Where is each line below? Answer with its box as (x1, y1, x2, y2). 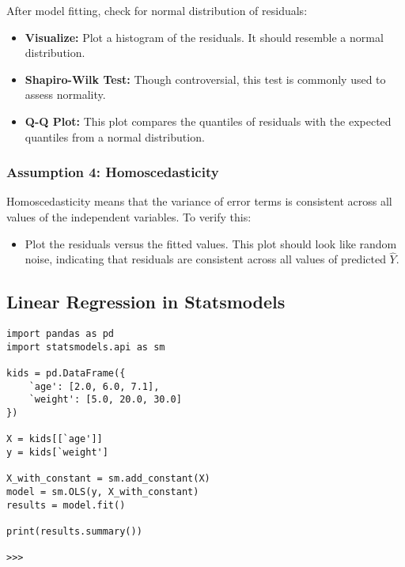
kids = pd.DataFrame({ (6, 368, 126, 380)
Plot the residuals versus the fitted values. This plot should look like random (25, 235, 397, 251)
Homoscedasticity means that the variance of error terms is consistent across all (6, 193, 392, 210)
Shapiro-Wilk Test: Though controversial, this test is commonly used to (25, 70, 386, 87)
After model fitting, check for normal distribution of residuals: (6, 2, 308, 18)
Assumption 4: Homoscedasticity (6, 162, 219, 182)
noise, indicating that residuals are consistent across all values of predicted (25, 251, 386, 267)
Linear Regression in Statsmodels (6, 289, 286, 314)
